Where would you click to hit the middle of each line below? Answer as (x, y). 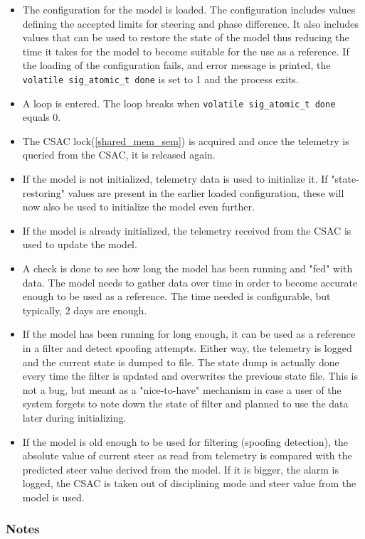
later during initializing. (74, 417)
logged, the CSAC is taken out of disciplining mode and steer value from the (189, 483)
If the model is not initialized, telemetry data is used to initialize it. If (175, 179)
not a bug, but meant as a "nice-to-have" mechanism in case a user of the (182, 389)
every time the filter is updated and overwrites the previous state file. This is (190, 376)
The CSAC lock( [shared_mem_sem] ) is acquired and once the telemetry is (186, 140)
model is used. (53, 497)
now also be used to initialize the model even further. (138, 207)
